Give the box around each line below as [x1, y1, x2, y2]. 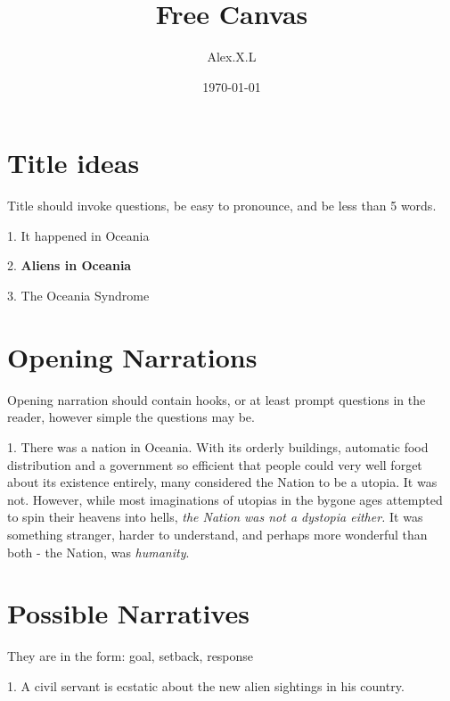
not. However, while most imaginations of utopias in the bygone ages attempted [7, 490, 443, 508]
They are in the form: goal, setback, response [7, 647, 254, 665]
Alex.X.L [207, 47, 257, 66]
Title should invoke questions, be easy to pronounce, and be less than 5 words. [7, 196, 437, 215]
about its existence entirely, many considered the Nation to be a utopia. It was [7, 473, 438, 491]
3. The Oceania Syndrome [7, 286, 150, 305]
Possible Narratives [7, 595, 250, 631]
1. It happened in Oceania [7, 226, 150, 244]
